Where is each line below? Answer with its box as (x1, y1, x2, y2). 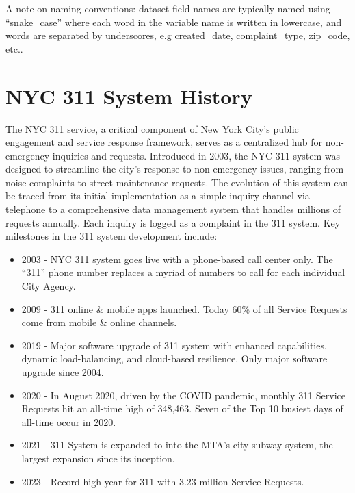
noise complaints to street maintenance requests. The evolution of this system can (5, 175, 349, 189)
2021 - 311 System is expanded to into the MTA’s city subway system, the (21, 438, 333, 452)
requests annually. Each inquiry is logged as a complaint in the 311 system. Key (5, 215, 341, 229)
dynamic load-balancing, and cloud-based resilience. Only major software (21, 351, 328, 366)
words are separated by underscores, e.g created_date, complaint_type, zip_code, (5, 28, 350, 42)
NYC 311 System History (5, 81, 252, 110)
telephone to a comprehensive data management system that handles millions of (5, 202, 341, 216)
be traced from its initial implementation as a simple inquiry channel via (5, 188, 310, 203)
